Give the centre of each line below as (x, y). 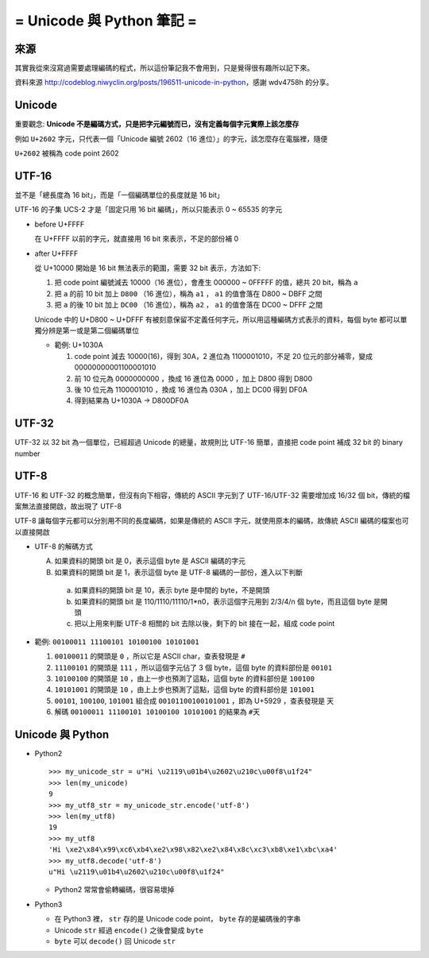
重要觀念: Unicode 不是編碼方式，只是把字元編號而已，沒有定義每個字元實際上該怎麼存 (157, 124)
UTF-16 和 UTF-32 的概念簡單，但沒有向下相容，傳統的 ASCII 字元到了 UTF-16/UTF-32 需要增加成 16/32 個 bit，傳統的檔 (213, 495)
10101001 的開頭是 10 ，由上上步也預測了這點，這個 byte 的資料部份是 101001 (185, 690)
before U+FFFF (60, 224)
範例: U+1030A (79, 345)
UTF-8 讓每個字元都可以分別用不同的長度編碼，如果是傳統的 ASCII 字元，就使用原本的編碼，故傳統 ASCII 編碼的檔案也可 (212, 521)
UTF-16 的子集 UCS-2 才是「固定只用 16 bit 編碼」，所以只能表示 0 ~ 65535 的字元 (149, 210)
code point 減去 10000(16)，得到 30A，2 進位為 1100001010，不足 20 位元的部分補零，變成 (224, 356)
